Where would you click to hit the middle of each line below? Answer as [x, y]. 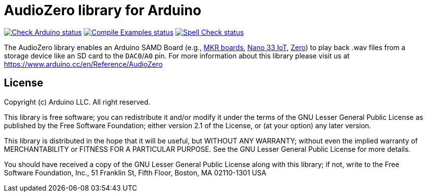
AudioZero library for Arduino [103, 10]
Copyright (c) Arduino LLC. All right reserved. [77, 102]
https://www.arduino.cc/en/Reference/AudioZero [83, 64]
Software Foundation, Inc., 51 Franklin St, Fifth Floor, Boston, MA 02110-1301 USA [135, 172]
